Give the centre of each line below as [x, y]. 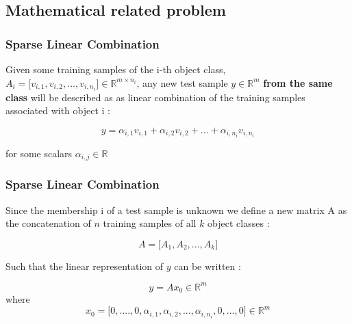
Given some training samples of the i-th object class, [116, 69]
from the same [298, 82]
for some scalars [39, 153]
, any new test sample [182, 82]
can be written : [208, 266]
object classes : [239, 223]
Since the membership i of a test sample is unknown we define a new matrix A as [176, 210]
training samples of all [150, 223]
